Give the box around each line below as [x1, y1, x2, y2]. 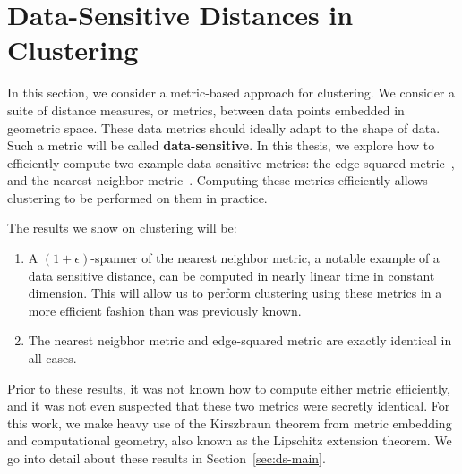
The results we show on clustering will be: [7, 218, 237, 237]
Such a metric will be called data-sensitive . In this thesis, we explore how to [7, 136, 435, 155]
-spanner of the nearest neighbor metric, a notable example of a [90, 249, 440, 267]
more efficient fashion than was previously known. [28, 300, 302, 319]
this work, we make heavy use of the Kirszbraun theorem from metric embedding [7, 413, 452, 432]
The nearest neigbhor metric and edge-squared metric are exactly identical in [28, 331, 452, 350]
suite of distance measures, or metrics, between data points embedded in [7, 100, 405, 119]
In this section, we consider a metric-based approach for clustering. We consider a [7, 83, 455, 102]
